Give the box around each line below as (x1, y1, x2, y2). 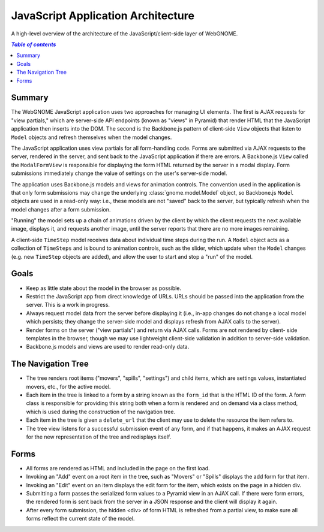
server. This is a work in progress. (26, 301, 110, 309)
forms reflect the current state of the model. (26, 515, 135, 522)
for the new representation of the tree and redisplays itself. (26, 433, 172, 440)
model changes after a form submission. (11, 205, 111, 213)
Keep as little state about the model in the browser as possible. (26, 285, 182, 292)
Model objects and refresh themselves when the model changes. (11, 134, 172, 141)
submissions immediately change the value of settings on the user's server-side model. (11, 170, 227, 177)
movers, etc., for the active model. (26, 383, 111, 390)
